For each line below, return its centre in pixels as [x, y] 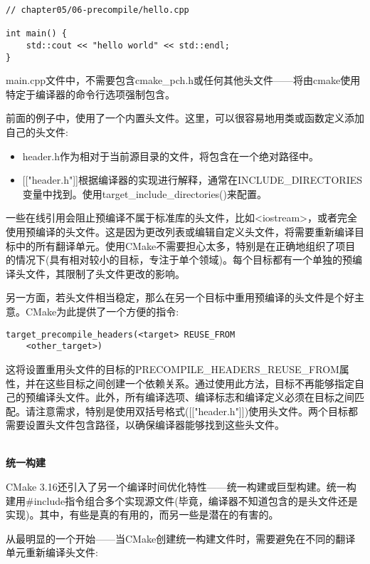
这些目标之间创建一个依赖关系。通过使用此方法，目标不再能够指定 [200, 383]
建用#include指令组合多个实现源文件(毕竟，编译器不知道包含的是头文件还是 [182, 500]
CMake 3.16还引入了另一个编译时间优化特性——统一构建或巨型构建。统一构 [181, 487]
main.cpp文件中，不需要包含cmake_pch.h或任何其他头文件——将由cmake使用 [183, 80]
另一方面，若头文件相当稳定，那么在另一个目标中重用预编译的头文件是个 [175, 297]
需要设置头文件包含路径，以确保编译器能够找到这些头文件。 [145, 425]
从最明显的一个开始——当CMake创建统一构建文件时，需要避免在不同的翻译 [181, 538]
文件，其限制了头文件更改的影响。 [105, 273]
